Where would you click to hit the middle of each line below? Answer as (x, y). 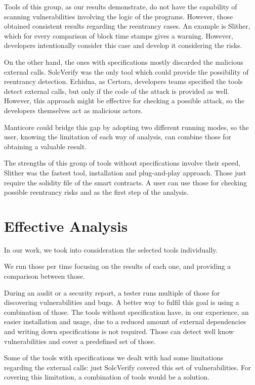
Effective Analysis (66, 226)
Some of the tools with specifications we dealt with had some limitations (114, 358)
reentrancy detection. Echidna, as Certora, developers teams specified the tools (123, 81)
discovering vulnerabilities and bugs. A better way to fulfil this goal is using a (122, 302)
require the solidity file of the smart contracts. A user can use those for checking (126, 182)
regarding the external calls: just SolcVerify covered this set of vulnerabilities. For (127, 367)
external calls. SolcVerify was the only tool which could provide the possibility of (126, 71)
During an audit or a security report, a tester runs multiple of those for (112, 292)
